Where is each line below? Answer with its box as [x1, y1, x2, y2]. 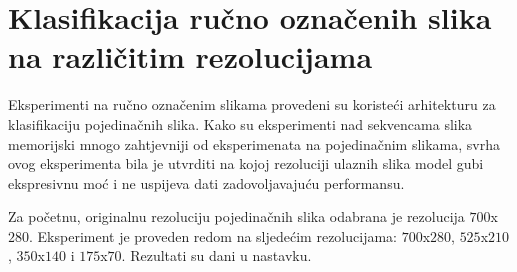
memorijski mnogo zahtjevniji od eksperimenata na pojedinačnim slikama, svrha [8, 133, 501, 154]
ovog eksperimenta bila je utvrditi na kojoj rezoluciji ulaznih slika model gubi [8, 153, 484, 174]
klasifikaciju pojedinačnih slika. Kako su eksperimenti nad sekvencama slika [8, 113, 473, 134]
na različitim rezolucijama [8, 36, 373, 77]
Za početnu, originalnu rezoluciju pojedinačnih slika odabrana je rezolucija [8, 206, 465, 227]
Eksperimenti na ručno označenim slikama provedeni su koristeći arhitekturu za [8, 94, 496, 115]
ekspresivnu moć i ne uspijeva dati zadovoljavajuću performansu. [8, 172, 405, 193]
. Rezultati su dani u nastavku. [121, 245, 312, 266]
